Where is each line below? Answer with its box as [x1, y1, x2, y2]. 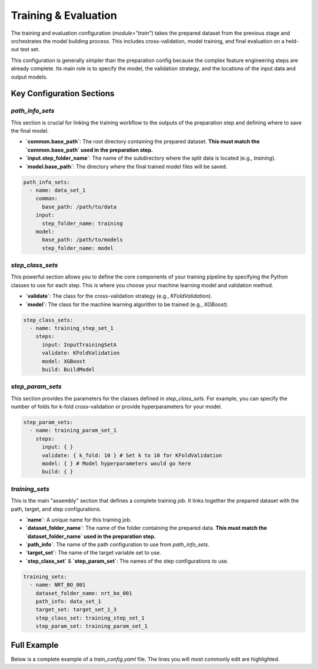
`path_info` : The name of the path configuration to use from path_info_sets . [25, 541, 210, 548]
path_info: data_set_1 [35, 598, 101, 605]
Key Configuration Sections [11, 88, 115, 99]
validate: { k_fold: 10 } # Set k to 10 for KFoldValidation [42, 452, 223, 458]
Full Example [11, 640, 59, 650]
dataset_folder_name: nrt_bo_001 [35, 590, 132, 596]
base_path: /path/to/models [42, 237, 123, 243]
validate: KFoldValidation [42, 350, 120, 356]
